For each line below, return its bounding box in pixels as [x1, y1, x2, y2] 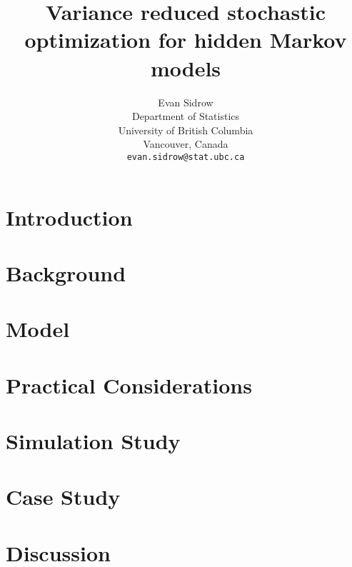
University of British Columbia [118, 122, 253, 137]
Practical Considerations [6, 370, 252, 399]
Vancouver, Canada [143, 136, 228, 151]
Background [6, 258, 126, 287]
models [150, 53, 221, 82]
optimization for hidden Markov [24, 25, 347, 54]
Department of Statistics [131, 109, 240, 124]
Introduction [6, 202, 133, 231]
